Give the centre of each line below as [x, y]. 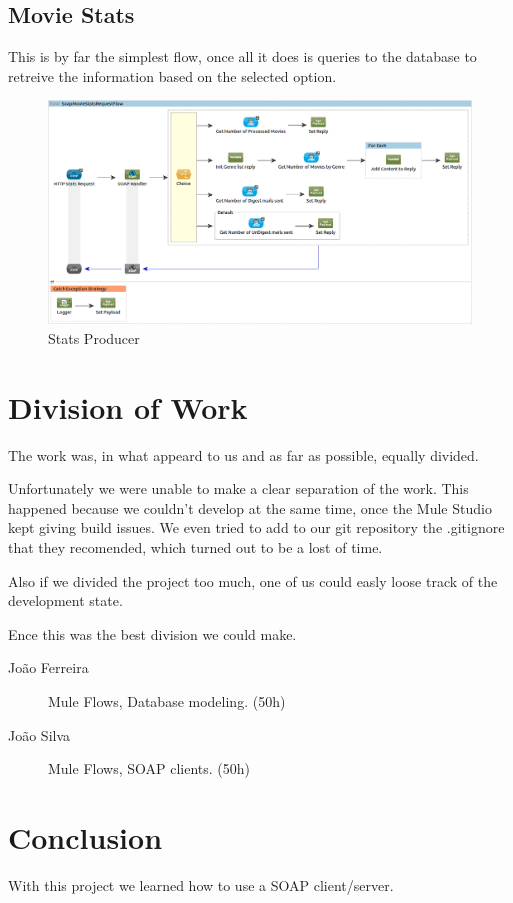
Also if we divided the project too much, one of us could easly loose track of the [253, 580]
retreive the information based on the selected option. [172, 75]
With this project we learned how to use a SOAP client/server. [201, 884]
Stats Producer [94, 337]
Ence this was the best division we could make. [152, 633]
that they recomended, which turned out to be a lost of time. [195, 547]
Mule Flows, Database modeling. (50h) [167, 701]
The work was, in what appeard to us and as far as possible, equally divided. [243, 454]
